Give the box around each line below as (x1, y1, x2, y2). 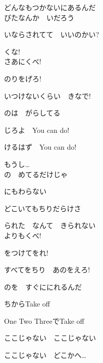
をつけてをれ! (4, 247, 48, 258)
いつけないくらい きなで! (4, 90, 91, 101)
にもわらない (4, 186, 46, 197)
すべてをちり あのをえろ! (4, 264, 90, 275)
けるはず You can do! (4, 142, 77, 152)
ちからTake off (4, 298, 50, 309)
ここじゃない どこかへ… (4, 350, 86, 360)
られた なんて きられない (4, 220, 96, 231)
